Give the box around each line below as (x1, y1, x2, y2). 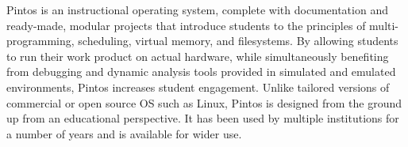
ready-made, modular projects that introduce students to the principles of (6, 17, 366, 33)
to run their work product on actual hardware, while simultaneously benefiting (6, 47, 389, 64)
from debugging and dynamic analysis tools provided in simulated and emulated (6, 63, 396, 80)
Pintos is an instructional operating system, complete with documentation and (6, 2, 388, 17)
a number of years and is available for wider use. (6, 125, 242, 141)
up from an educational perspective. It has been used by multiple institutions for (6, 110, 399, 126)
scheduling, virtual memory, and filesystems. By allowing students (78, 32, 398, 49)
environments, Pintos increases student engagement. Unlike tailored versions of (6, 78, 390, 95)
